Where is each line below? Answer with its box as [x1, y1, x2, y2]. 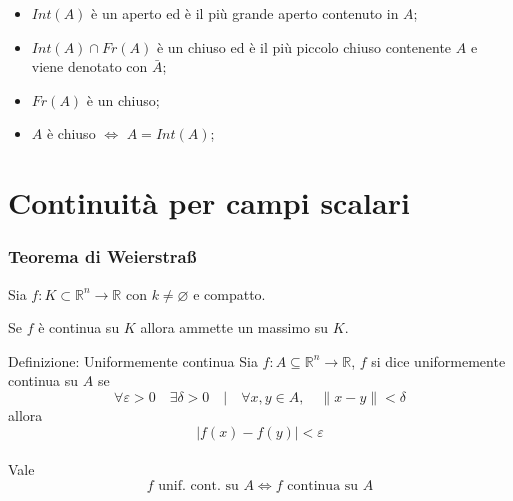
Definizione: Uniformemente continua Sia [8, 350, 258, 371]
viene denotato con [31, 56, 148, 77]
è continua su [38, 317, 120, 338]
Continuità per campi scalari [8, 182, 410, 223]
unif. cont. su [158, 478, 239, 493]
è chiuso [46, 123, 96, 144]
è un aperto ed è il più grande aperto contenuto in [91, 3, 399, 23]
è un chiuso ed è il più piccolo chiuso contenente [156, 36, 452, 57]
